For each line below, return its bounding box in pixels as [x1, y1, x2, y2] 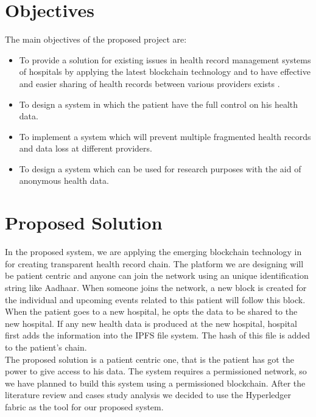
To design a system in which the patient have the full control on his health [19, 97, 298, 110]
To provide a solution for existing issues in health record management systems [19, 53, 311, 66]
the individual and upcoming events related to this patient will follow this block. [5, 293, 306, 306]
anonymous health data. [19, 174, 109, 187]
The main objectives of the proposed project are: [5, 33, 187, 46]
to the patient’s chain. [5, 340, 87, 353]
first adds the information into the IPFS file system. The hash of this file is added [5, 329, 311, 342]
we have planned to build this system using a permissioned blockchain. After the [5, 376, 306, 389]
